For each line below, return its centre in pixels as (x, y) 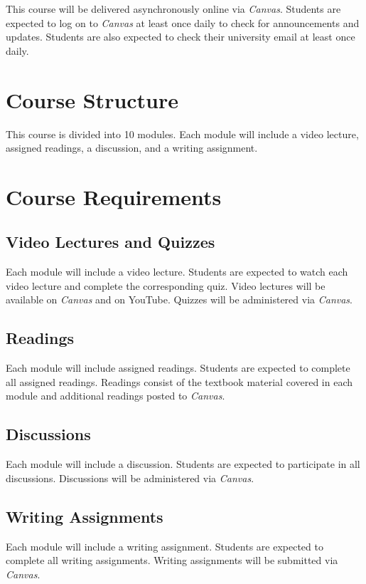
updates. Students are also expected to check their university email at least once (181, 37)
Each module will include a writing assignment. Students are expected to (165, 546)
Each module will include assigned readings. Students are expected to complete (178, 368)
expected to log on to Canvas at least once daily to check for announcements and (183, 22)
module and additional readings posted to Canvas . (115, 396)
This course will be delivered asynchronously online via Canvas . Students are (173, 9)
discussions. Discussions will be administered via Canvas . (130, 478)
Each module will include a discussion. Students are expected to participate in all (183, 464)
